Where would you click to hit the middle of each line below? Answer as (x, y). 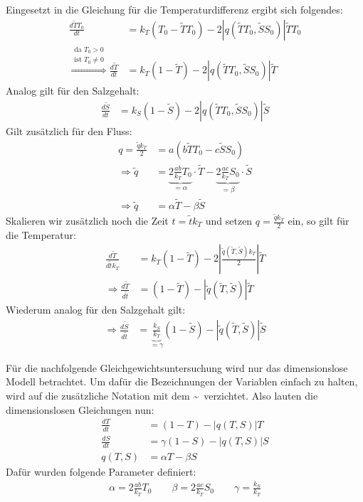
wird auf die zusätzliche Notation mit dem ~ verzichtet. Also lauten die (162, 395)
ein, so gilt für (319, 220)
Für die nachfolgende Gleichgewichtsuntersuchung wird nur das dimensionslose (177, 367)
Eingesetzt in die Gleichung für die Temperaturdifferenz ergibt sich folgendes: (174, 9)
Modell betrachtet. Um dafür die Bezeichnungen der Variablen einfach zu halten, (182, 381)
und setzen (229, 220)
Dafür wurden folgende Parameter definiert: (101, 471)
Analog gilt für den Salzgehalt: (73, 91)
